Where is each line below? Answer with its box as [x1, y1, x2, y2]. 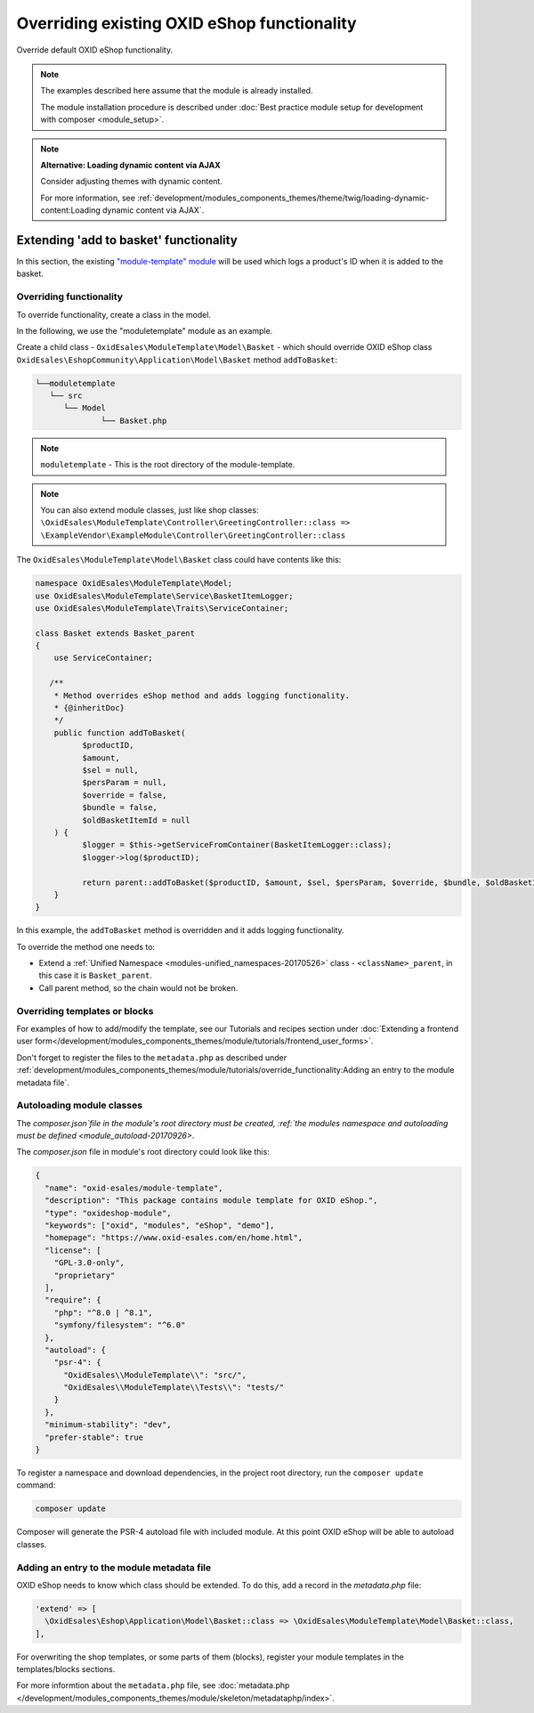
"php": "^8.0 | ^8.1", [53, 1307, 153, 1318]
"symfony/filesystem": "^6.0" [53, 1320, 186, 1330]
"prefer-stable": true [44, 1432, 144, 1442]
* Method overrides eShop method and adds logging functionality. [53, 690, 351, 701]
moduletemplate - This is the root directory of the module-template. [40, 459, 295, 470]
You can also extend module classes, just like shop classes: [40, 504, 259, 516]
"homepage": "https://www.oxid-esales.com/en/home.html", [44, 1233, 303, 1243]
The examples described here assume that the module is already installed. [40, 85, 313, 96]
